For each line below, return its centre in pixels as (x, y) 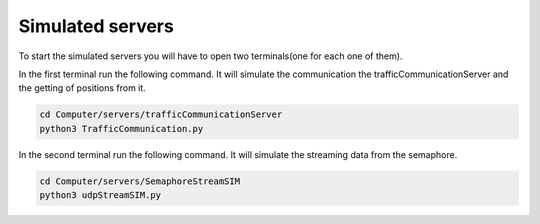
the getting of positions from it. (82, 88)
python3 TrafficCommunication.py (121, 128)
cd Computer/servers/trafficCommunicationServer (161, 114)
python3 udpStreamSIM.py (100, 195)
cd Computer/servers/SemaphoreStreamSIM (139, 181)
